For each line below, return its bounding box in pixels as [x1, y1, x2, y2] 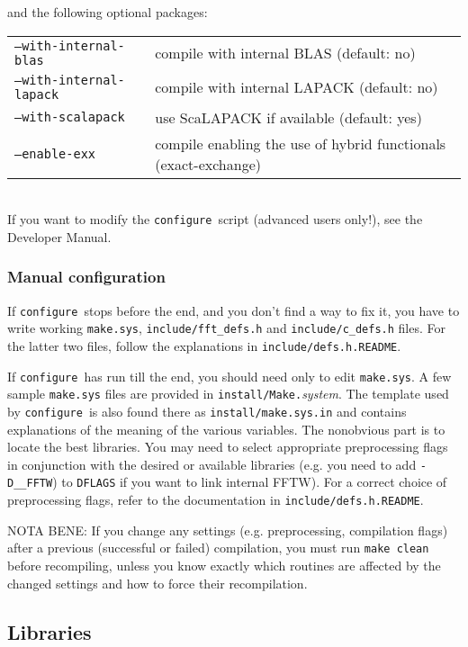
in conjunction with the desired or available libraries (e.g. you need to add [7, 454, 417, 473]
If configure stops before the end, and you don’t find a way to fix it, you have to [7, 301, 460, 319]
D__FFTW [7, 477, 53, 490]
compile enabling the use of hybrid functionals [155, 132, 446, 154]
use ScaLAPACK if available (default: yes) [155, 106, 422, 128]
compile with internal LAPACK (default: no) [155, 76, 438, 98]
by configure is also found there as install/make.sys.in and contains [7, 401, 407, 420]
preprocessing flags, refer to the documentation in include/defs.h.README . [7, 490, 424, 509]
